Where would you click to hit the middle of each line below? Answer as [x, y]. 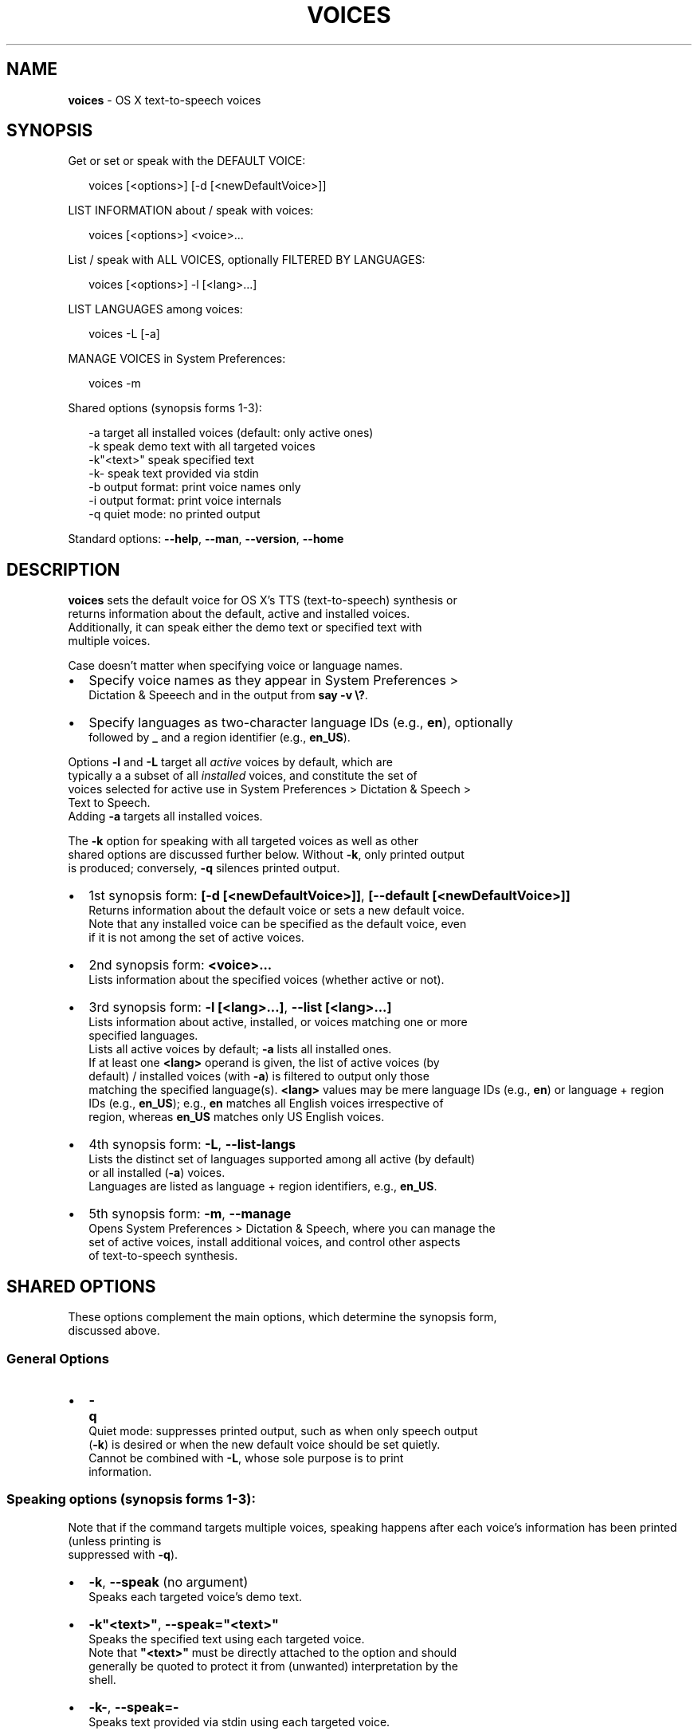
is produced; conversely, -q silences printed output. [204, 868]
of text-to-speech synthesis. [163, 1256]
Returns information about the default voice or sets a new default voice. [276, 911]
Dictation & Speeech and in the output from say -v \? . [228, 695]
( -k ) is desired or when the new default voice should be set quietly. [265, 1444]
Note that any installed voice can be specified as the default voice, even [278, 924]
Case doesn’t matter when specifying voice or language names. [235, 666]
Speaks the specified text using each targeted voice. [227, 1639]
